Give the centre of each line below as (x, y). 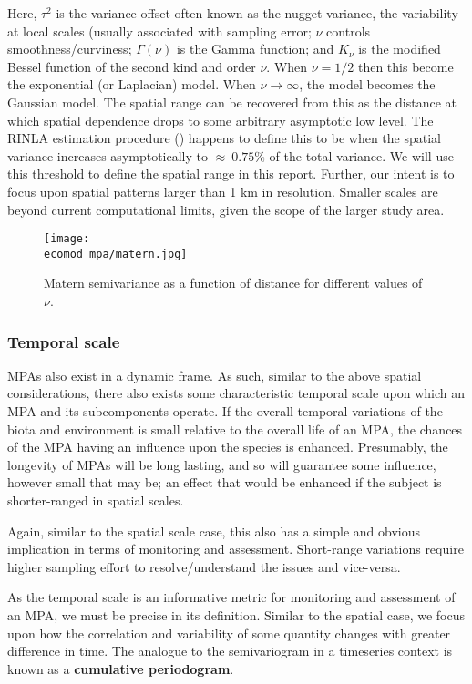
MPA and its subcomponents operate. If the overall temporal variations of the (225, 411)
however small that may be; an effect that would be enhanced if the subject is (225, 482)
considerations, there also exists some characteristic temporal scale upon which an (236, 393)
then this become (405, 66)
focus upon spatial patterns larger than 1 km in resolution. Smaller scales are (223, 191)
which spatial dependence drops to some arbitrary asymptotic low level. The (221, 120)
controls (349, 31)
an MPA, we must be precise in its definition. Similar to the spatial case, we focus (236, 614)
